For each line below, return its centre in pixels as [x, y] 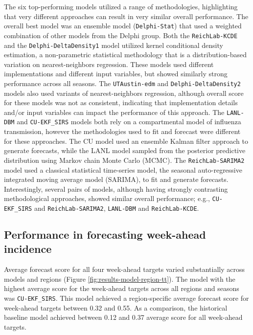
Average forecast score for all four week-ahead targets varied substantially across [124, 269]
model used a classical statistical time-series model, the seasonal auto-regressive [123, 169]
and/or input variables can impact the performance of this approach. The [114, 112]
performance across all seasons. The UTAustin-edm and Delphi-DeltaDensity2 [122, 83]
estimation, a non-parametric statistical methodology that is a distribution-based [126, 55]
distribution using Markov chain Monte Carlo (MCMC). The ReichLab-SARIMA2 [124, 160]
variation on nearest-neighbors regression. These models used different [109, 64]
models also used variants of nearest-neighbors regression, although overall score [124, 93]
